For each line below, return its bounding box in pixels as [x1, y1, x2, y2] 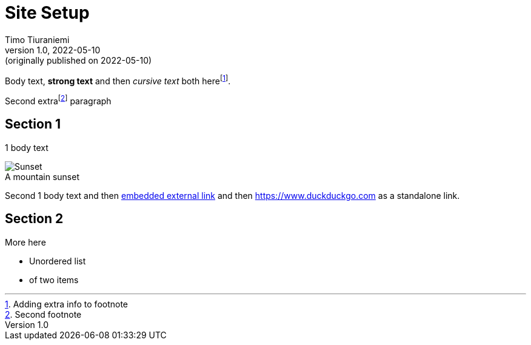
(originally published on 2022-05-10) [5, 55, 152, 65]
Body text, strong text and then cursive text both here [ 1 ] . [5, 73, 231, 86]
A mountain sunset [5, 171, 79, 182]
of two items [29, 274, 79, 285]
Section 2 [5, 211, 64, 227]
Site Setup [5, 2, 90, 23]
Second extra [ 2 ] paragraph [5, 94, 112, 107]
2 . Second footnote [5, 309, 82, 320]
